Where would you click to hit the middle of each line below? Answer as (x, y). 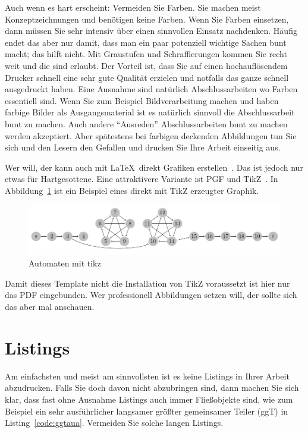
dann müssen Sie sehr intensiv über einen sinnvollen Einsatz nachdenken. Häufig (151, 31)
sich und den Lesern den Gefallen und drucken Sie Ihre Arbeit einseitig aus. (143, 147)
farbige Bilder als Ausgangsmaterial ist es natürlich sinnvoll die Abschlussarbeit (150, 112)
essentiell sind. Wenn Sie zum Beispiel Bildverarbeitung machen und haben (142, 100)
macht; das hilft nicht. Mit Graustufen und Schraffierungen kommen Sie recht (146, 54)
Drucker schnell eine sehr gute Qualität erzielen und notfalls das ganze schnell (147, 77)
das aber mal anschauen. (50, 307)
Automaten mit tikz (65, 263)
